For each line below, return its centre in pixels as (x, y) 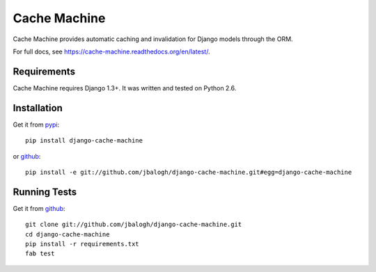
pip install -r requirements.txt (82, 244)
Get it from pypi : (36, 125)
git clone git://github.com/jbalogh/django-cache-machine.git (134, 225)
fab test (40, 254)
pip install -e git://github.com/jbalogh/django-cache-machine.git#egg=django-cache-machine (189, 172)
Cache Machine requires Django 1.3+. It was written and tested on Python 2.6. (125, 88)
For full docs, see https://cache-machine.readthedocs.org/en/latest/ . (111, 51)
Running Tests (45, 192)
